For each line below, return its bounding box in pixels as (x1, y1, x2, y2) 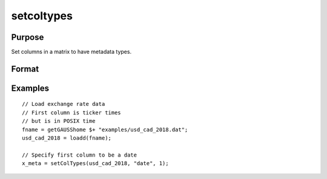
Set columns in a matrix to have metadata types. (11, 48, 132, 56)
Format (11, 63, 39, 74)
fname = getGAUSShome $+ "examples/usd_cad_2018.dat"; (22, 126, 188, 133)
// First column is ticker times (22, 109, 121, 116)
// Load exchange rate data (22, 100, 105, 108)
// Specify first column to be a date (22, 151, 137, 158)
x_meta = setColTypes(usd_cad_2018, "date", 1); (22, 160, 169, 167)
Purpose (11, 32, 44, 42)
